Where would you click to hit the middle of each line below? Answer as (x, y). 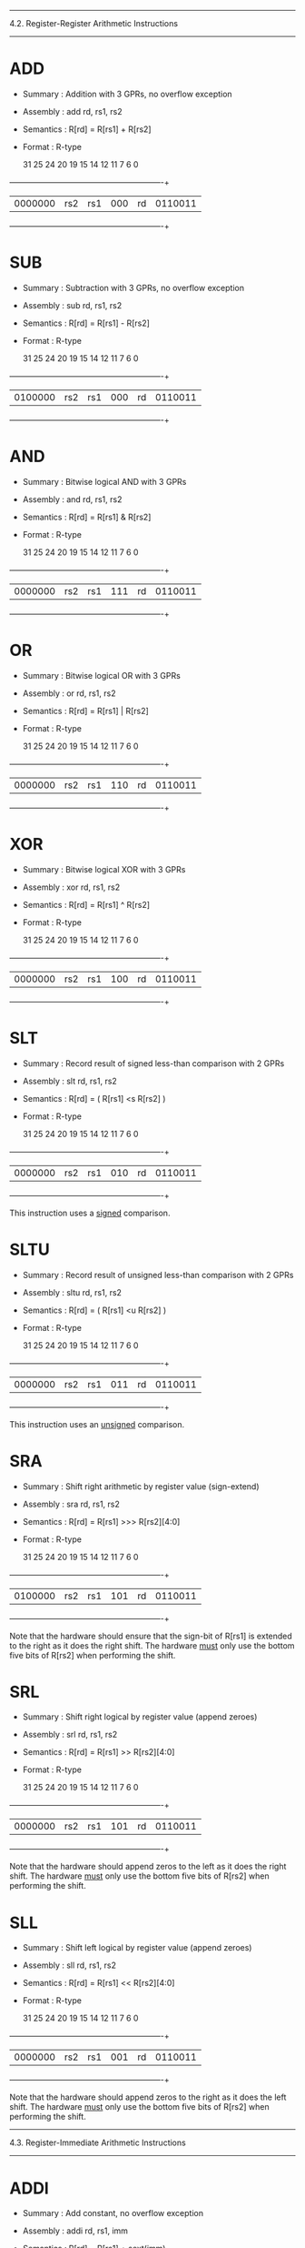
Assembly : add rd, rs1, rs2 (72, 111)
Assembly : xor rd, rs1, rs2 (71, 887)
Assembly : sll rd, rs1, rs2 (69, 1965)
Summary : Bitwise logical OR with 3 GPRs (102, 675)
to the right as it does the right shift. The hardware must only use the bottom (152, 1645)
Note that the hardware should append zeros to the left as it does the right (148, 1867)
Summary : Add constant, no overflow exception (113, 2213)
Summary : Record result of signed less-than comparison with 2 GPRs (153, 1063)
